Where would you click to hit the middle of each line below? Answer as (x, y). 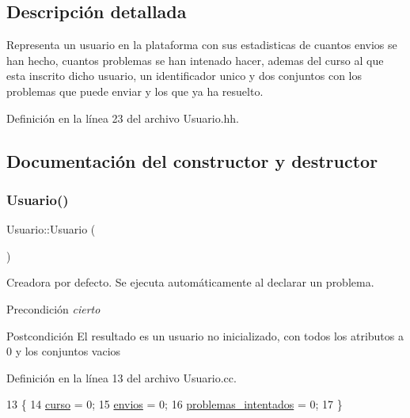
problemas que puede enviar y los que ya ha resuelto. (135, 91)
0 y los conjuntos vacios (64, 351)
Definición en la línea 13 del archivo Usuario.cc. (121, 377)
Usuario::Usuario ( (51, 229)
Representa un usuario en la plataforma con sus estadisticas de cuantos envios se (202, 45)
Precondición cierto (53, 308)
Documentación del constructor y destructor (192, 160)
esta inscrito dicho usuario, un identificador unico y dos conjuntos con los (184, 76)
